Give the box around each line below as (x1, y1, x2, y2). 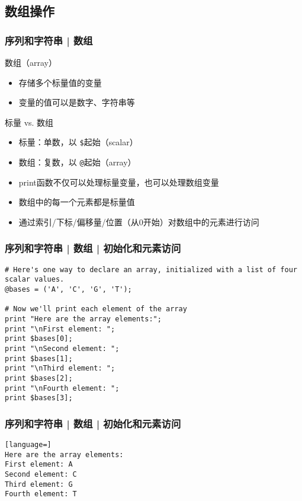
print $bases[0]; (5, 334, 73, 343)
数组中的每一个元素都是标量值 (18, 196, 135, 208)
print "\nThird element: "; (5, 364, 115, 373)
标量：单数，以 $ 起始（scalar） (18, 136, 138, 148)
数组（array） (5, 56, 57, 68)
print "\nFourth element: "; (5, 384, 120, 392)
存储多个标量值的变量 (18, 76, 102, 88)
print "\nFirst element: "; (5, 324, 115, 333)
